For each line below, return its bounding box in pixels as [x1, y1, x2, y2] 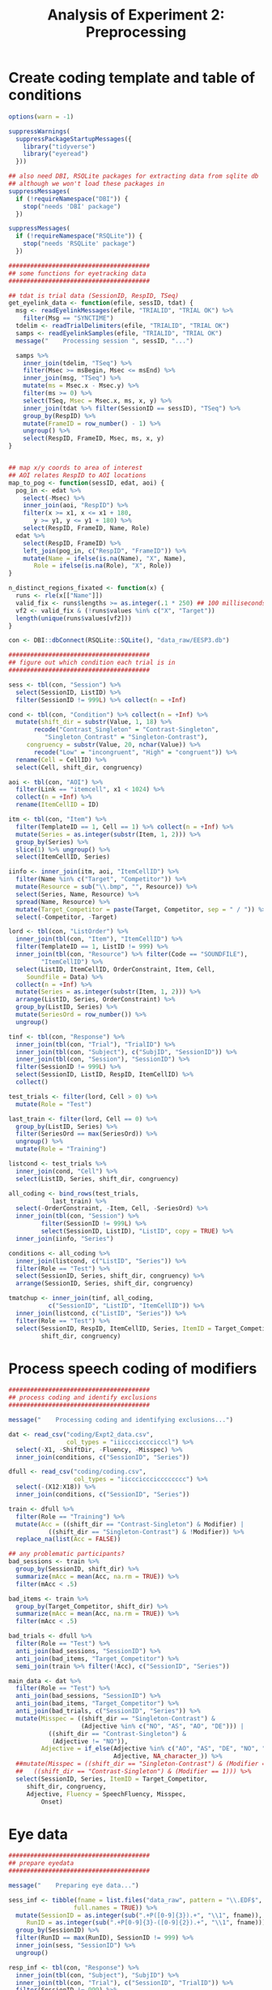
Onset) [40, 1798, 63, 1806]
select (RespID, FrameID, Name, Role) [23, 524, 151, 532]
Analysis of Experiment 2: [47, 6, 225, 24]
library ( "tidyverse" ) [23, 142, 96, 151]
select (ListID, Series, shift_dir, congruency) [15, 1174, 180, 1182]
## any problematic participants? [8, 1550, 125, 1558]
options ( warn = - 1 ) [8, 112, 74, 121]
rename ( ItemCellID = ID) [15, 801, 100, 809]
